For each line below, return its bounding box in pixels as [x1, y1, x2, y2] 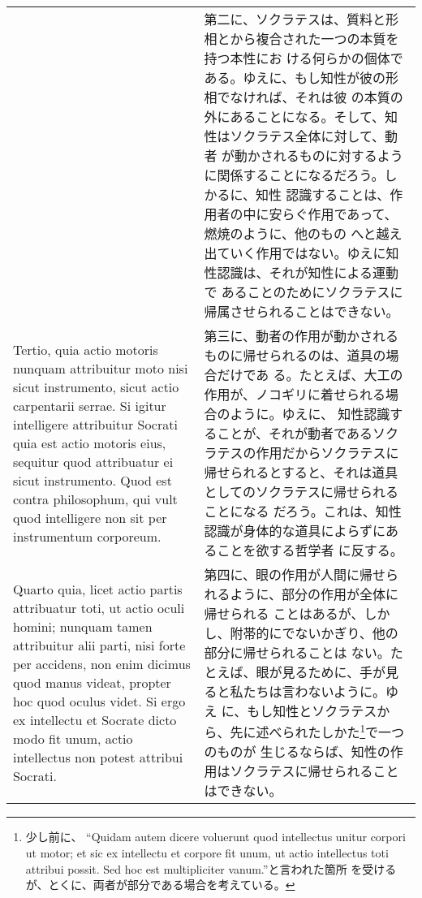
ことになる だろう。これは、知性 [204, 502, 402, 520]
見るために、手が [282, 663, 385, 681]
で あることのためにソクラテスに [204, 283, 403, 301]
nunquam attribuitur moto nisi [13, 358, 188, 378]
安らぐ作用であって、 [269, 205, 398, 223]
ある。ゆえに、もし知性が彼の [204, 68, 385, 87]
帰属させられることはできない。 [204, 302, 399, 321]
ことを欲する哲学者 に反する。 [217, 541, 403, 559]
